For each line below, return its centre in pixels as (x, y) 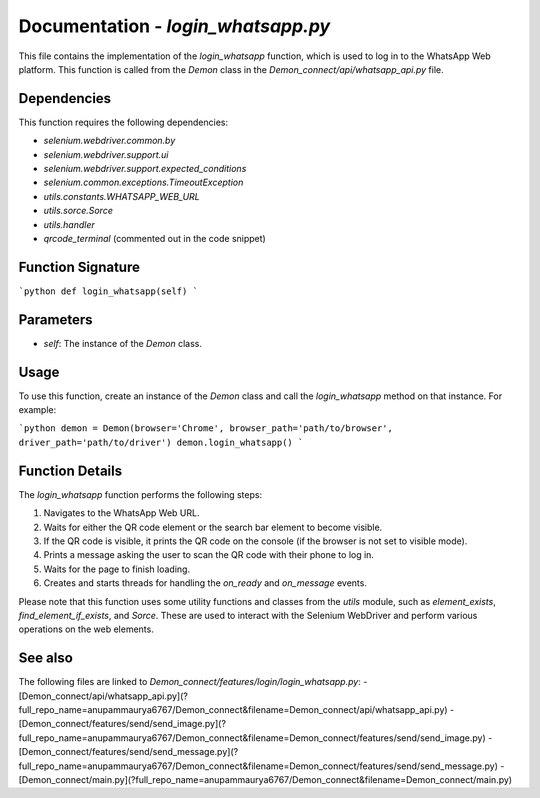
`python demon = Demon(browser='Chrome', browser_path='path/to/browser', (206, 428)
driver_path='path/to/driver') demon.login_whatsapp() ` (161, 442)
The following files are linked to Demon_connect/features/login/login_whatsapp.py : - (193, 682)
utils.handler (69, 224)
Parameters (55, 319)
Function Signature (79, 266)
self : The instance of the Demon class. (122, 343)
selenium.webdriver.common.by (109, 141)
